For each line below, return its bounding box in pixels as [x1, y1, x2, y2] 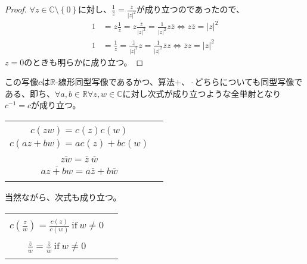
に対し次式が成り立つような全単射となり [122, 87, 281, 99]
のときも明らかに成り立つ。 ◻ [24, 55, 144, 68]
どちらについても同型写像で [194, 76, 303, 88]
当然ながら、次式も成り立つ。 [5, 191, 122, 203]
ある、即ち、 [5, 87, 55, 99]
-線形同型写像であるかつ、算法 [55, 76, 175, 88]
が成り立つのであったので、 [136, 3, 245, 15]
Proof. [5, 3, 27, 15]
